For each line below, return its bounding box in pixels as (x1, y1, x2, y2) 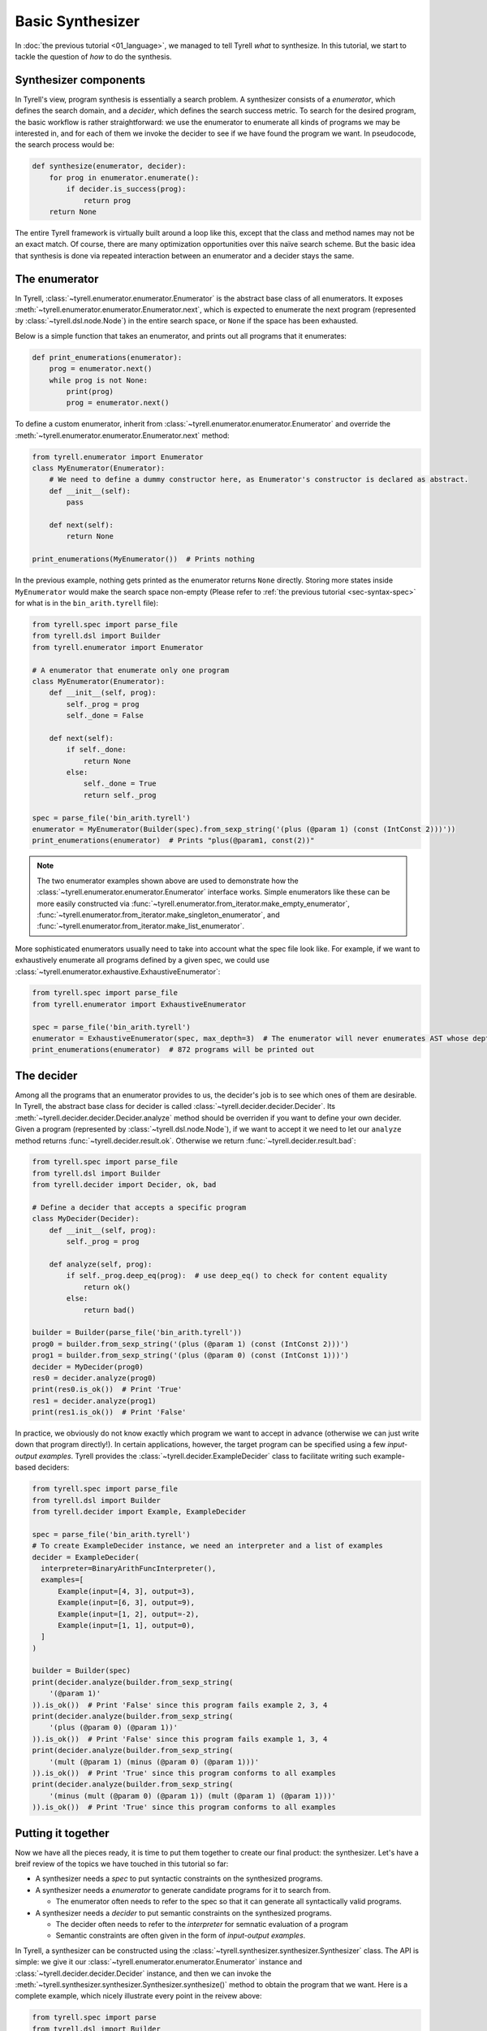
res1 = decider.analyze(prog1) (32, 1396, 157, 1405)
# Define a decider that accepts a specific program (32, 1203, 247, 1212)
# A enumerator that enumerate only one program (32, 665, 230, 674)
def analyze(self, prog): (49, 1260, 153, 1269)
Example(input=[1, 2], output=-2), (58, 1609, 200, 1618)
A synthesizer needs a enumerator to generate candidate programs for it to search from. (35, 1885, 331, 1895)
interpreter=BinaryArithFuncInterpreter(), (41, 1564, 217, 1573)
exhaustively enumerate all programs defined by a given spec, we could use (15, 955, 269, 965)
